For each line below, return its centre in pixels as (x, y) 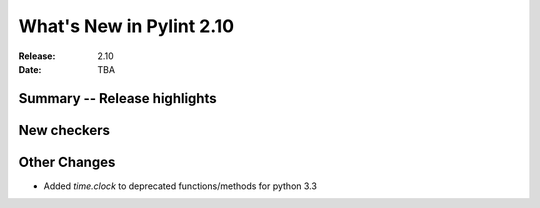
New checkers (64, 130)
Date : (30, 69)
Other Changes (67, 161)
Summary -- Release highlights (117, 98)
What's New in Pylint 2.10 (126, 26)
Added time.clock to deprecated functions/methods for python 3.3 (180, 186)
